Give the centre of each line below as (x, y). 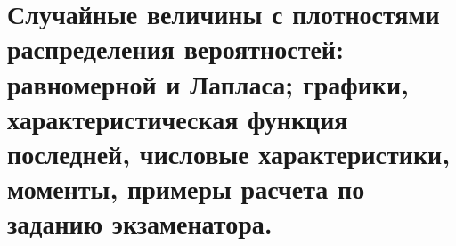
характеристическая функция (178, 118)
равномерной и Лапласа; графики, (208, 83)
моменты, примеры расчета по (186, 189)
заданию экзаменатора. (140, 223)
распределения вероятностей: (175, 49)
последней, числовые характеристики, (229, 153)
